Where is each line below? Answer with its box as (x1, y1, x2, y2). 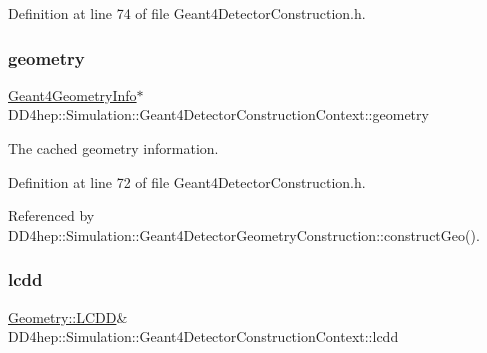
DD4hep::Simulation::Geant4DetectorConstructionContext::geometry (8, 104, 429, 125)
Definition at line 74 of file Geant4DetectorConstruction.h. (8, 3, 366, 23)
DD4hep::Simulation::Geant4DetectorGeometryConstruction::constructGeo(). (8, 224, 480, 245)
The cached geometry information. (8, 138, 219, 158)
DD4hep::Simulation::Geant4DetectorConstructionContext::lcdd (8, 326, 399, 347)
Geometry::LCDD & (8, 306, 128, 327)
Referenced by (8, 205, 95, 226)
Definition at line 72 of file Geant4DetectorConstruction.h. (8, 171, 366, 192)
